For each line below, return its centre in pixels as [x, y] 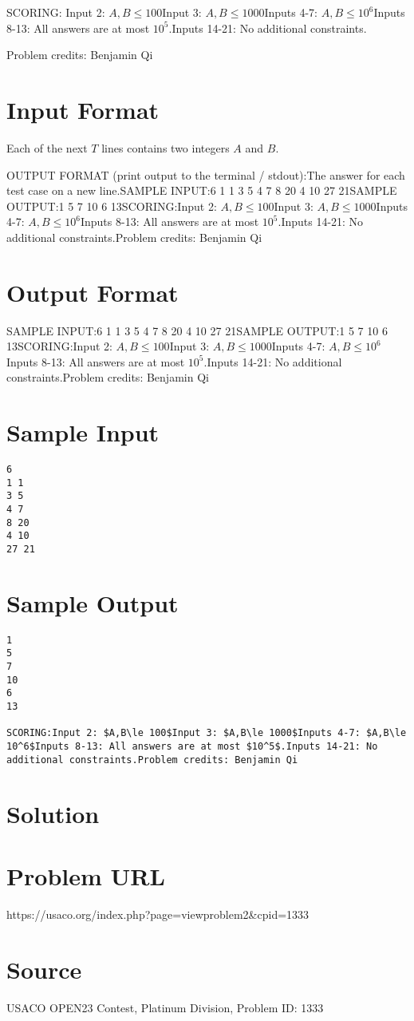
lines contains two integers [166, 147]
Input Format [83, 109]
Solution [53, 813]
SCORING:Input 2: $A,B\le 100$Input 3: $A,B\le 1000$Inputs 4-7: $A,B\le [207, 733]
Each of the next [47, 147]
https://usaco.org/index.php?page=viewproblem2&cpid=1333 [158, 914]
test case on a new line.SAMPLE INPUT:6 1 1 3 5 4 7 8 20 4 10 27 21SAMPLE [202, 190]
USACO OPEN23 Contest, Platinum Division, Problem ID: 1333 [165, 1007]
